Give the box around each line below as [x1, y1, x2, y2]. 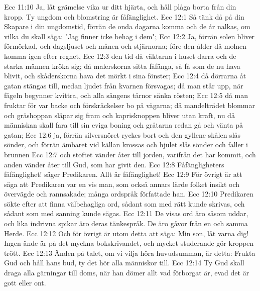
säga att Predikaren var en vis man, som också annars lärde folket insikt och [4, 178, 240, 189]
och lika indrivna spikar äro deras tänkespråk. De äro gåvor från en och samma [4, 218, 248, 229]
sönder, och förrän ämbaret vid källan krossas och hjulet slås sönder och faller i [4, 139, 248, 150]
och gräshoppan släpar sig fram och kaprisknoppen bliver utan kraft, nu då [4, 110, 235, 120]
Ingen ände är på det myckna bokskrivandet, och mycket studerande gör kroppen [4, 238, 254, 248]
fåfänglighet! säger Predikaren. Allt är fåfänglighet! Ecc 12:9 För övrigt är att [4, 169, 242, 179]
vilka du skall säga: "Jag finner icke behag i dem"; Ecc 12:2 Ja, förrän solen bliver [4, 31, 255, 41]
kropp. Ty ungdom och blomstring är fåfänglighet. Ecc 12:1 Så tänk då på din [4, 11, 244, 22]
